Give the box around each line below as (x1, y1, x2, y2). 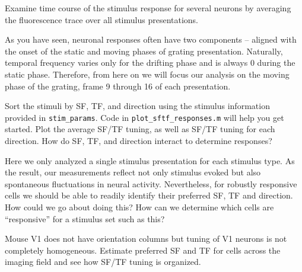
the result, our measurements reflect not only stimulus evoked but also (5, 166, 261, 178)
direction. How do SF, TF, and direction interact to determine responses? (5, 135, 272, 146)
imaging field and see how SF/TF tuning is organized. (5, 255, 201, 268)
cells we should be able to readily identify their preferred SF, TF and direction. (5, 189, 293, 201)
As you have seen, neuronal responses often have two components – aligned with (5, 33, 297, 46)
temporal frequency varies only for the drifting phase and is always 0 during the (5, 56, 295, 69)
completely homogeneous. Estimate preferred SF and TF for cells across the (5, 244, 281, 256)
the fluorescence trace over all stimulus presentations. (5, 13, 199, 25)
